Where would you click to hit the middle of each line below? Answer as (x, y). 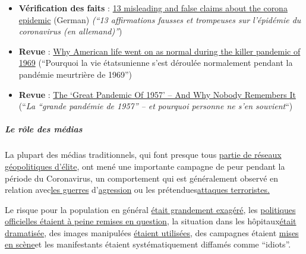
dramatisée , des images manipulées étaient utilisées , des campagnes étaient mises (152, 232)
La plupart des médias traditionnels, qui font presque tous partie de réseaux (143, 155)
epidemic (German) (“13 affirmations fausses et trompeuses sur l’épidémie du (160, 19)
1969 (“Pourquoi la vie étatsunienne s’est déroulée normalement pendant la (156, 63)
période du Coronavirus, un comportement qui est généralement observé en (142, 178)
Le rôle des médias (44, 129)
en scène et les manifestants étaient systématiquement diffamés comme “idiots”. (148, 244)
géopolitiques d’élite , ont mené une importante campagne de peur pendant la (145, 166)
